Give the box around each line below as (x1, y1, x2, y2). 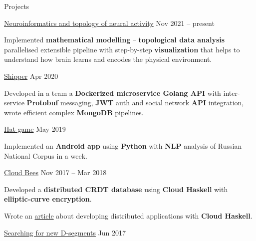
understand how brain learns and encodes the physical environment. (4, 54, 212, 64)
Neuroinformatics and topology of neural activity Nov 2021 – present (4, 17, 215, 28)
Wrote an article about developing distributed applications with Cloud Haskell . (4, 210, 253, 221)
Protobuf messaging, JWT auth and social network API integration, (26, 97, 244, 108)
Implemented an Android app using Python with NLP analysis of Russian (4, 140, 242, 151)
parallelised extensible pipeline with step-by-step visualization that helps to (4, 44, 240, 54)
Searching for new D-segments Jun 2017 (4, 227, 126, 238)
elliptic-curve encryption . (4, 194, 92, 204)
